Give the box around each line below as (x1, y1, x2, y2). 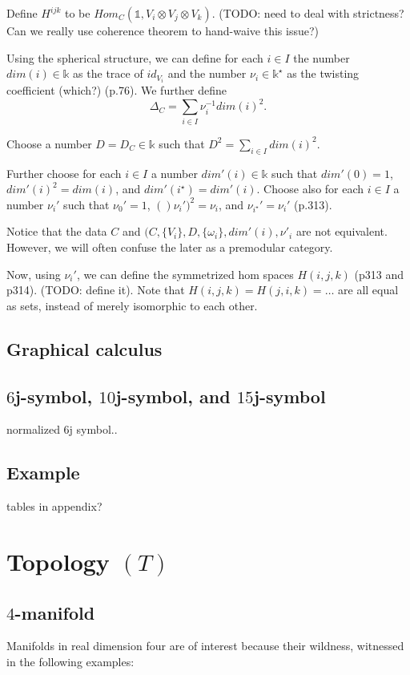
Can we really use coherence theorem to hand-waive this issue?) (6, 22, 320, 38)
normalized (6, 421, 60, 438)
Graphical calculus (6, 336, 163, 361)
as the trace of (73, 65, 143, 82)
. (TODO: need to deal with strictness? (211, 5, 404, 21)
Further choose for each (6, 164, 122, 181)
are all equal (338, 281, 399, 298)
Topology (6, 544, 110, 577)
